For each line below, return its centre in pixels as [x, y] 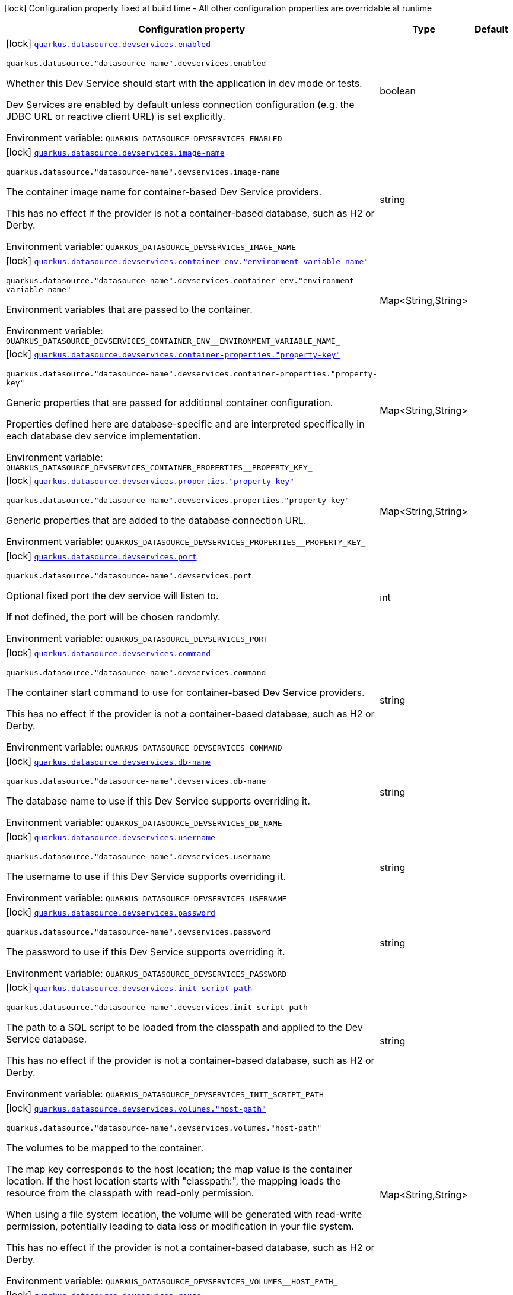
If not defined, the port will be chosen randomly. [113, 617]
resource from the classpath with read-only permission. [130, 1193]
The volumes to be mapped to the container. [105, 1148]
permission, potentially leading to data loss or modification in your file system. [180, 1226]
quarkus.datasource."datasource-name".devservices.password [138, 932]
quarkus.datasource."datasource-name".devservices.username [138, 857]
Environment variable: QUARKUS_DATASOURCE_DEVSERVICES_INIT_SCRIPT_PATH [165, 1094]
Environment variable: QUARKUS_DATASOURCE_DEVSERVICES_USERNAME [146, 898]
